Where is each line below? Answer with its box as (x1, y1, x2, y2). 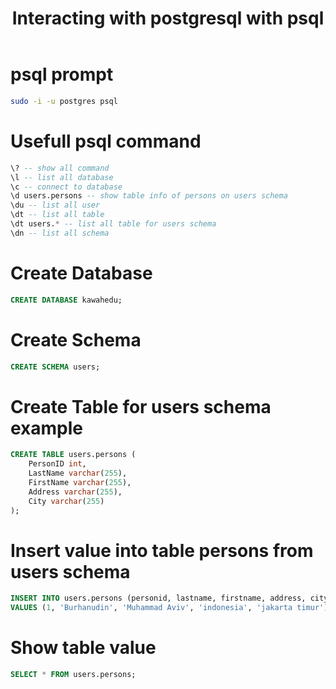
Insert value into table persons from (10, 539, 314, 562)
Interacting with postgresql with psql (11, 7, 325, 30)
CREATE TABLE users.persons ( (10, 450, 137, 460)
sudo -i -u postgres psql (10, 96, 118, 106)
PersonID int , (28, 459, 87, 469)
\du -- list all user (10, 200, 101, 211)
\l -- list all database (10, 172, 114, 182)
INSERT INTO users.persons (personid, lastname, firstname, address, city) (10, 593, 333, 604)
